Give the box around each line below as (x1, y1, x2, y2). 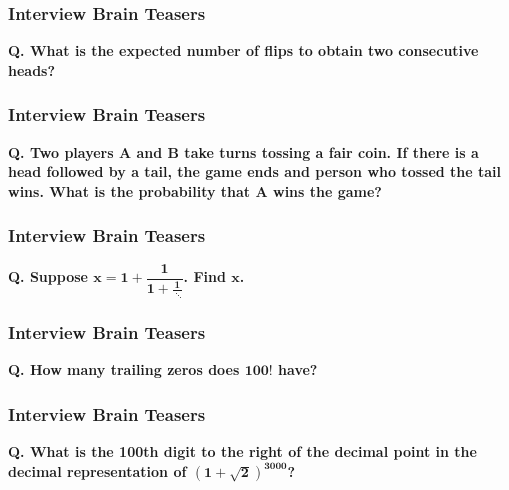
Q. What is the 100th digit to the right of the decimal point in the (8, 440, 477, 461)
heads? (8, 59, 56, 80)
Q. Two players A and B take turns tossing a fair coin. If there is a (8, 141, 479, 162)
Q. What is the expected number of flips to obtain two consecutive (8, 40, 479, 61)
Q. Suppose (8, 266, 88, 287)
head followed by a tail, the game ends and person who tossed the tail (8, 161, 502, 182)
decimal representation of (8, 461, 187, 481)
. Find (183, 266, 226, 287)
